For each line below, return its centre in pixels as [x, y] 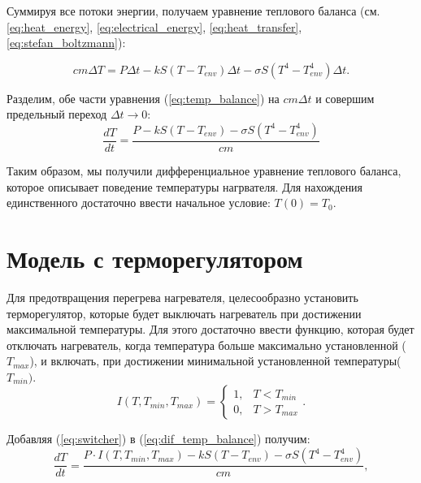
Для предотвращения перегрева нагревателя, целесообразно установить [182, 297]
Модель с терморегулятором [155, 258]
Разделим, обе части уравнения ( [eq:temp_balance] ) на [143, 98]
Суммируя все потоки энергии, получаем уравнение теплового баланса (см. [193, 11]
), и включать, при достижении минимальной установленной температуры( [215, 361]
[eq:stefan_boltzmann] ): [66, 43]
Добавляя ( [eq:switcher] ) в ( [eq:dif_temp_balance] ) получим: [158, 439]
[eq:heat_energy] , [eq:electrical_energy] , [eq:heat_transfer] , [154, 26]
